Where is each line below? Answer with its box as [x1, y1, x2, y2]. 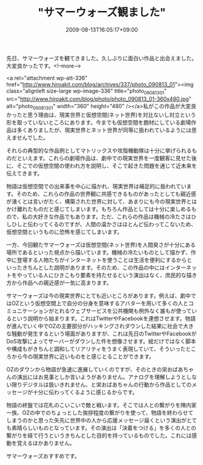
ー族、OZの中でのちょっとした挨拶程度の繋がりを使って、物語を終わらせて [6, 408, 194, 416]
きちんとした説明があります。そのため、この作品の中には [22, 264, 165, 271]
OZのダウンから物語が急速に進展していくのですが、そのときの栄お [6, 365, 173, 373]
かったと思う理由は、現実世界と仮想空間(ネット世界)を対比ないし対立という [6, 111, 196, 119]
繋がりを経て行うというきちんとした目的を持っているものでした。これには [6, 432, 192, 439]
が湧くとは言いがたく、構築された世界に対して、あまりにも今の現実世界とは [6, 198, 197, 205]
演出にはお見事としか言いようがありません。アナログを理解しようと [16, 373, 187, 381]
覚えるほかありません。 [16, 439, 76, 447]
